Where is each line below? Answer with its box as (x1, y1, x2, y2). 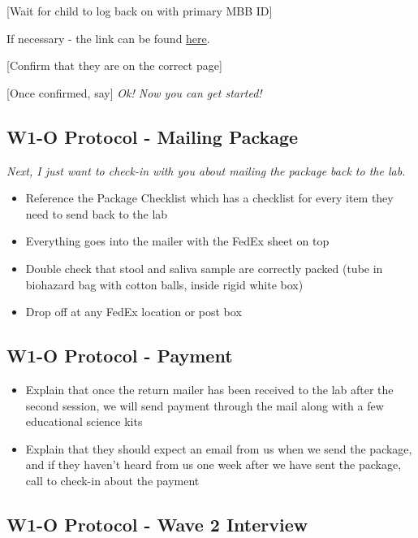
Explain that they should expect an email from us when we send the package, (25, 440, 412, 457)
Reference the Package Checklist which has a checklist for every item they (25, 189, 394, 206)
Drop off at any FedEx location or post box (25, 303, 242, 320)
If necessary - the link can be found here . (6, 29, 210, 46)
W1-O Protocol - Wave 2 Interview (6, 511, 308, 536)
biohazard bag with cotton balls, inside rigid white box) (25, 276, 304, 293)
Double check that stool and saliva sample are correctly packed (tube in (25, 259, 383, 276)
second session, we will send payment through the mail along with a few (25, 397, 384, 414)
